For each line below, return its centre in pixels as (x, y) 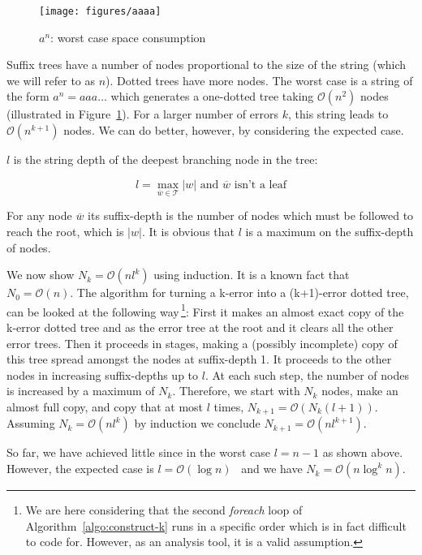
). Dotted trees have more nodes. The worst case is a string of (259, 80)
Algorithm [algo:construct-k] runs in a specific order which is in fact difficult (216, 525)
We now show (41, 275)
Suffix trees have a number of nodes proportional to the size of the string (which (207, 65)
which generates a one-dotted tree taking (212, 96)
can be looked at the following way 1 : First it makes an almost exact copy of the (205, 310)
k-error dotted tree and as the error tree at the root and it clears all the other (200, 327)
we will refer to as (51, 80)
